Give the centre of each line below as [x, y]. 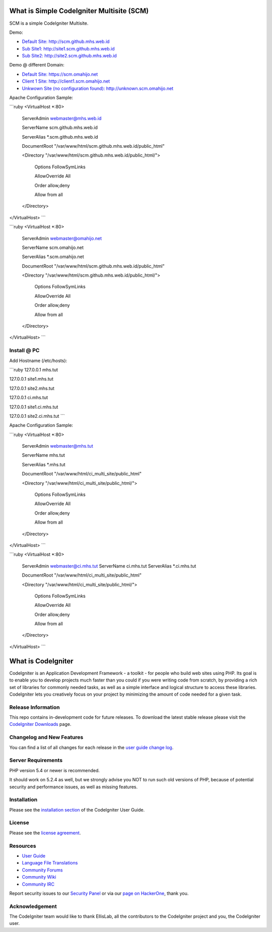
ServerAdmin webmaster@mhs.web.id [62, 118]
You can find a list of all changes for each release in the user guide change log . [91, 747]
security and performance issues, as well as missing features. [74, 787]
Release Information [35, 707]
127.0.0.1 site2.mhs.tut [32, 388]
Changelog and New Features [46, 737]
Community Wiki [39, 877]
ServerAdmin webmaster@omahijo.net [62, 238]
